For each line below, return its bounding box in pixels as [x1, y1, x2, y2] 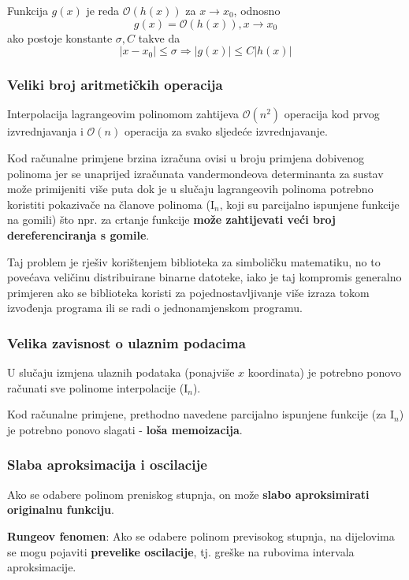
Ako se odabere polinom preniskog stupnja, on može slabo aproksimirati [7, 485, 370, 502]
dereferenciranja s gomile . [7, 226, 150, 243]
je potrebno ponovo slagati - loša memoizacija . [7, 421, 243, 437]
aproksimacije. [7, 559, 76, 575]
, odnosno [233, 2, 281, 18]
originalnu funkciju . [7, 501, 114, 518]
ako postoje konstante [7, 29, 113, 46]
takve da [138, 29, 180, 46]
